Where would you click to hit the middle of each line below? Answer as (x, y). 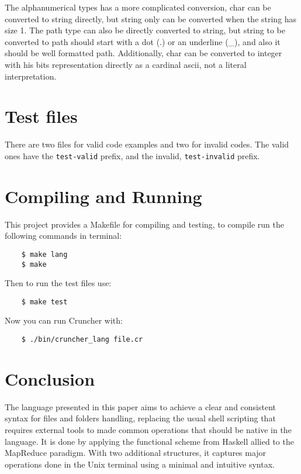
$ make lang (44, 254)
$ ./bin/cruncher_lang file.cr (82, 339)
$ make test (44, 302)
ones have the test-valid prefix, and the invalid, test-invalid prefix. (132, 155)
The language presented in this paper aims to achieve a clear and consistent (141, 406)
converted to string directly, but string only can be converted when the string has (151, 18)
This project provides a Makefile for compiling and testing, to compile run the (144, 224)
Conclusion (50, 378)
